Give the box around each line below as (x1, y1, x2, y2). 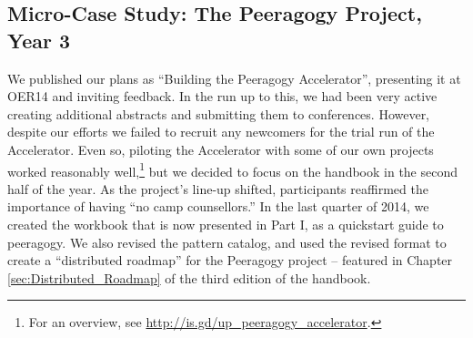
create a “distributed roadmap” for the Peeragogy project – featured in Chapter (7, 251, 453, 270)
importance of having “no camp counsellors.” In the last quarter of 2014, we (7, 197, 429, 216)
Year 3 (7, 26, 71, 54)
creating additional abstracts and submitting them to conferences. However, (7, 104, 430, 123)
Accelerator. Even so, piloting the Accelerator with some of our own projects (7, 139, 434, 159)
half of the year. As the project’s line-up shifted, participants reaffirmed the (7, 179, 428, 198)
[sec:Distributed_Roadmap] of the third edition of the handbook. (7, 268, 371, 287)
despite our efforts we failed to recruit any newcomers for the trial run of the (7, 122, 435, 141)
